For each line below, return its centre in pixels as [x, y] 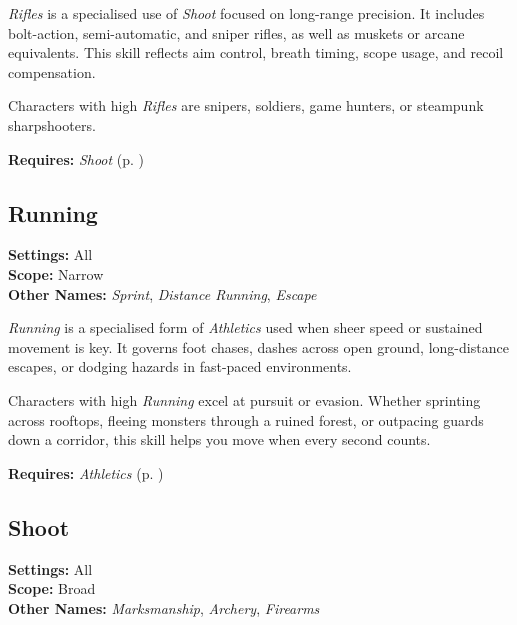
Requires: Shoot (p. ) [76, 158]
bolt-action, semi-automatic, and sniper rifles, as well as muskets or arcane [236, 32]
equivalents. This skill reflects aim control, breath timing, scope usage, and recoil [256, 52]
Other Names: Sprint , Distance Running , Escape [162, 293]
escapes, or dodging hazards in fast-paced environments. [180, 366]
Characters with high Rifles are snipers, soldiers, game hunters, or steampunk [246, 105]
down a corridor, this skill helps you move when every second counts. [219, 439]
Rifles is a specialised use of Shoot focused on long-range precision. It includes [246, 13]
